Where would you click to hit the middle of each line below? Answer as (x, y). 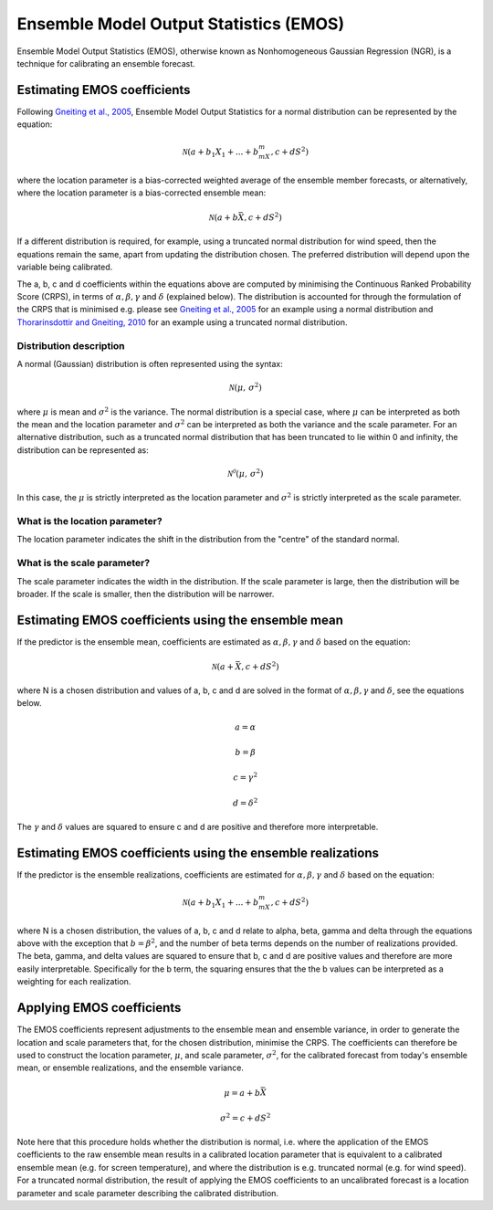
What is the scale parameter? (84, 563)
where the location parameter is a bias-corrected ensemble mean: (142, 193)
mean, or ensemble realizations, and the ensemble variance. (130, 1068)
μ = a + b (242, 1093)
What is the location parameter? (90, 521)
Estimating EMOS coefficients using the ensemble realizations (198, 853)
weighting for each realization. (74, 982)
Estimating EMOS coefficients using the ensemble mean (180, 620)
